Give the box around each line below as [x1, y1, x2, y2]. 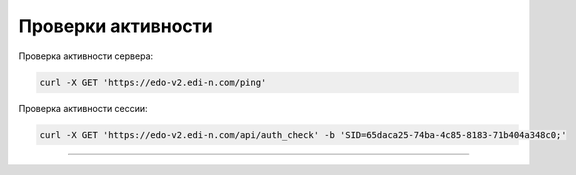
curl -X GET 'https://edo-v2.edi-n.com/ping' [39, 76, 267, 88]
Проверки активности [18, 15, 214, 37]
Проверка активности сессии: [18, 102, 149, 114]
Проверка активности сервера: [18, 50, 154, 62]
